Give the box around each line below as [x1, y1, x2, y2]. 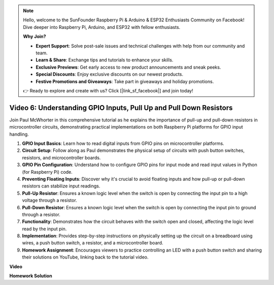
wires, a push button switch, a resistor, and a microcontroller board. [22, 240, 163, 246]
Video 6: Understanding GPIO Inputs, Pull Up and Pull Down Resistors [9, 103, 233, 112]
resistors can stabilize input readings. [22, 183, 100, 189]
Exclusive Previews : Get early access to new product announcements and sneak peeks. [36, 64, 221, 70]
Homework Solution [9, 273, 53, 279]
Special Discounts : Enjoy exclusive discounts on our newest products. [36, 71, 184, 77]
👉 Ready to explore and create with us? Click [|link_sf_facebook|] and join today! [23, 87, 193, 93]
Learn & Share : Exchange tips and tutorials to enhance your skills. [36, 57, 174, 63]
